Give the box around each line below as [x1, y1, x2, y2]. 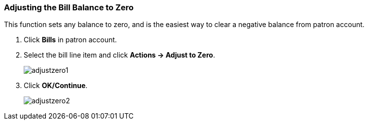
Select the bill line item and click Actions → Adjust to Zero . [24, 51, 215, 60]
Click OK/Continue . [24, 81, 88, 90]
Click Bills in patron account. [24, 35, 117, 44]
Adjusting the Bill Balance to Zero [4, 2, 134, 12]
